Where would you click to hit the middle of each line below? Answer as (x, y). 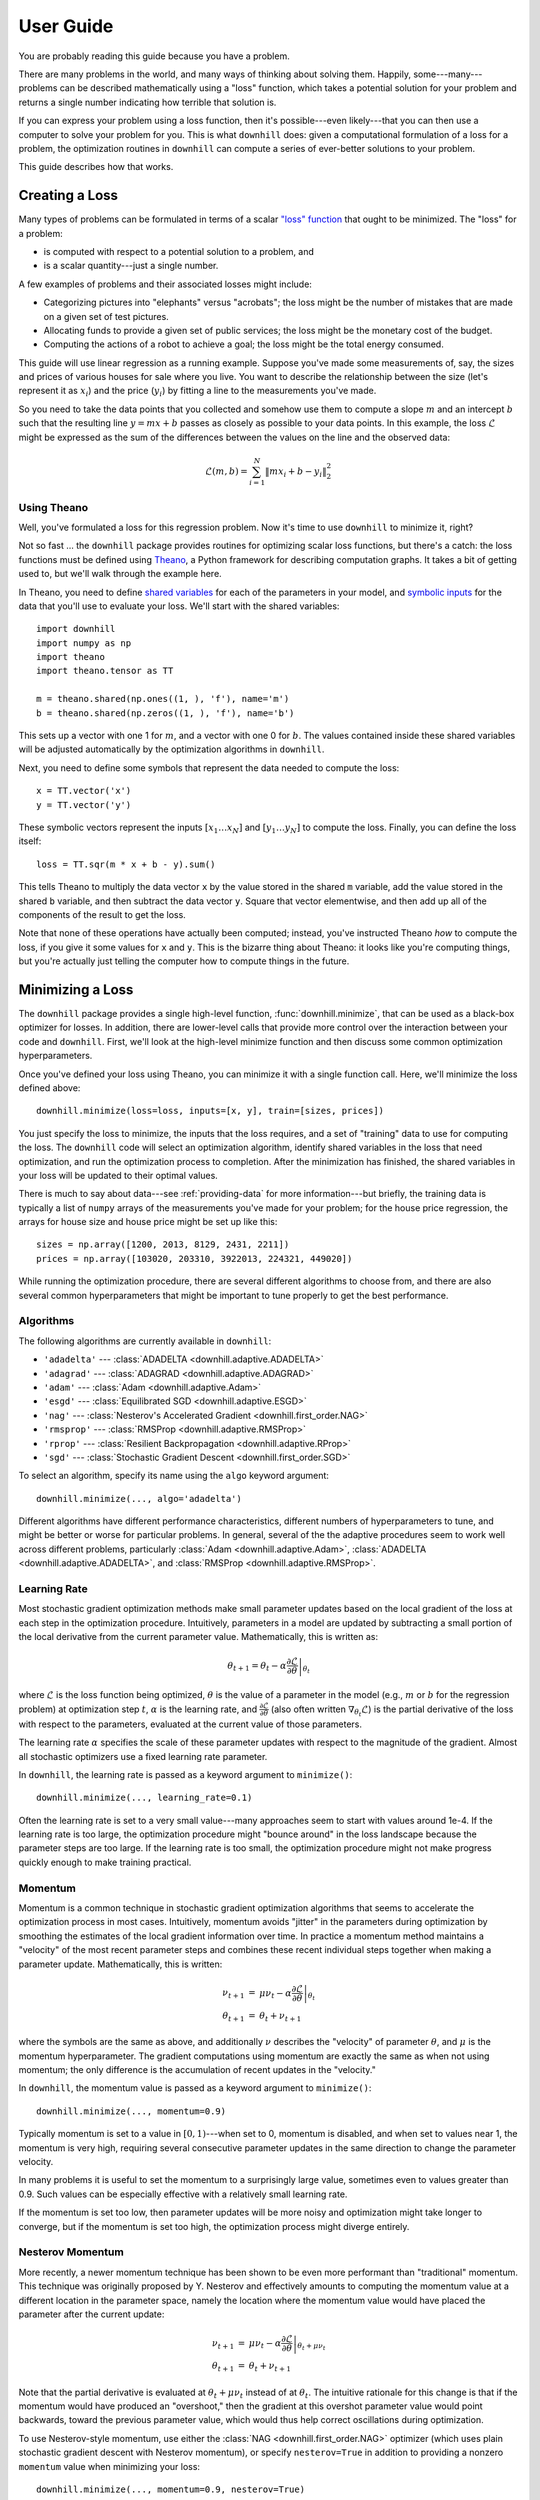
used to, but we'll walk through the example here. (120, 574)
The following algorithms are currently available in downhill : (145, 1341)
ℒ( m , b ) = (227, 471)
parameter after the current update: (91, 2314)
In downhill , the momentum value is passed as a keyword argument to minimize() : (195, 2088)
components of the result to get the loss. (102, 914)
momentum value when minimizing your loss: (109, 2466)
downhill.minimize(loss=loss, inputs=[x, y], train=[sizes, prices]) (210, 1111)
